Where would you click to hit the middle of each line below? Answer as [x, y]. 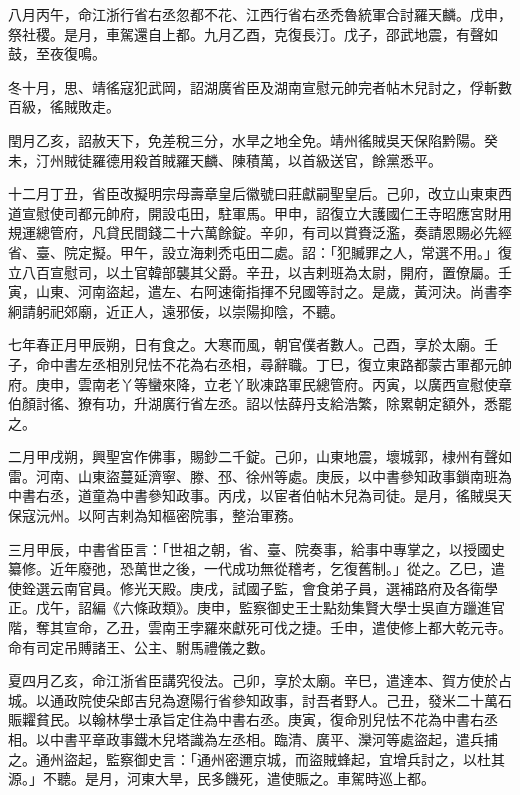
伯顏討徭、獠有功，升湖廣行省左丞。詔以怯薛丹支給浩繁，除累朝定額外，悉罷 [260, 403]
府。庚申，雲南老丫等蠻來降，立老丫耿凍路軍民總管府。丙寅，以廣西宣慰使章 [260, 383]
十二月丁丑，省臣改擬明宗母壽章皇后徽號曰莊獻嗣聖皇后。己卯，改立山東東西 [260, 193]
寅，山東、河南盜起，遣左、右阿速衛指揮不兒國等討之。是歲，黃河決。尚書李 [260, 291]
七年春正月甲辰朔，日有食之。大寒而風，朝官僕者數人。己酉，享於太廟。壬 [253, 344]
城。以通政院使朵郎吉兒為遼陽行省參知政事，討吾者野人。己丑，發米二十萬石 [260, 699]
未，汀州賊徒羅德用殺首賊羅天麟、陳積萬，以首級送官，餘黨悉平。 [225, 159]
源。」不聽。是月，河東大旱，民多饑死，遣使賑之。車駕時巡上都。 [221, 778]
